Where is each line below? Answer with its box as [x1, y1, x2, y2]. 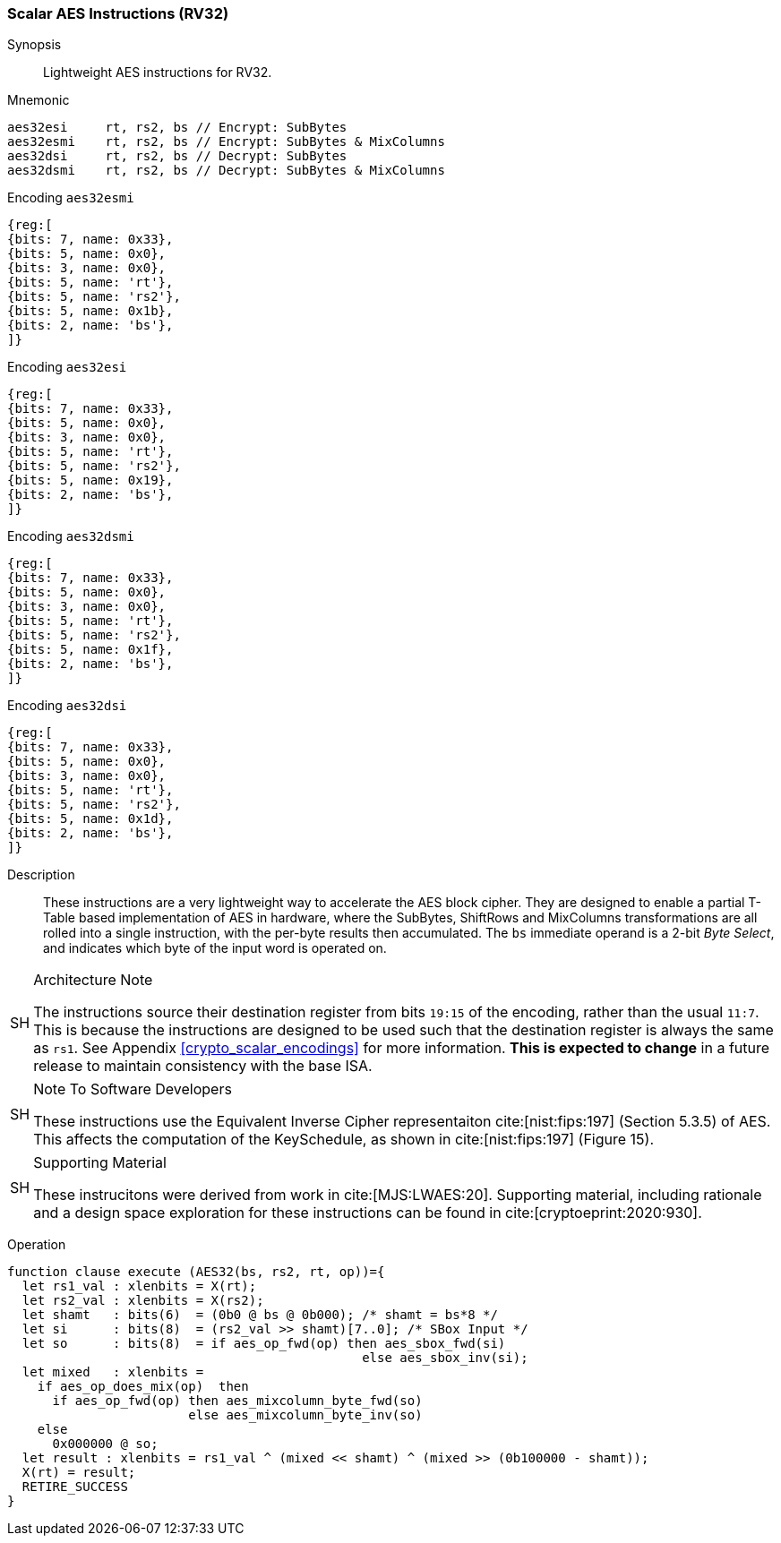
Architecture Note [33, 971, 153, 990]
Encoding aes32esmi [7, 190, 134, 206]
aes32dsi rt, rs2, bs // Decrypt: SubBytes [7, 149, 348, 164]
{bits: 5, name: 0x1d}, [7, 811, 174, 827]
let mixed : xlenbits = [21, 1365, 204, 1380]
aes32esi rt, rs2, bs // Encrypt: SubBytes [7, 120, 348, 135]
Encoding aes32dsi [7, 698, 127, 714]
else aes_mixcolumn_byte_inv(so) [188, 1408, 423, 1423]
